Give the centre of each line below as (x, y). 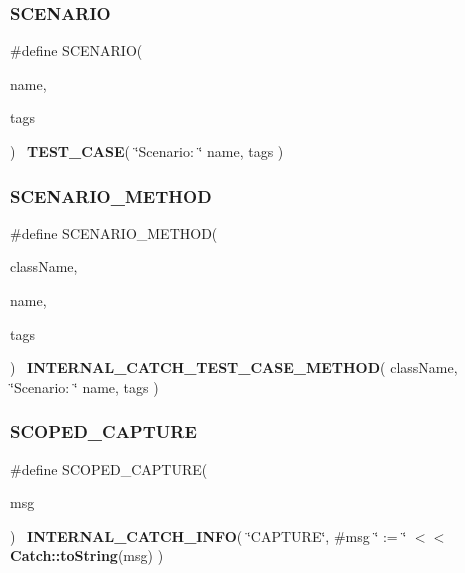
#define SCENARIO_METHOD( (114, 232)
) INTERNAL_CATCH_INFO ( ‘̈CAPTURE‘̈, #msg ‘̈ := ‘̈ (208, 535)
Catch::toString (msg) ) (87, 555)
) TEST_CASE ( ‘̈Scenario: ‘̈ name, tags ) (147, 151)
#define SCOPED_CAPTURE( (109, 468)
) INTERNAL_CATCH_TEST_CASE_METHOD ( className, (234, 367)
